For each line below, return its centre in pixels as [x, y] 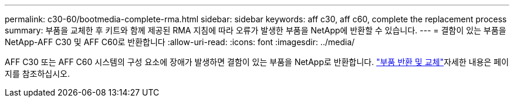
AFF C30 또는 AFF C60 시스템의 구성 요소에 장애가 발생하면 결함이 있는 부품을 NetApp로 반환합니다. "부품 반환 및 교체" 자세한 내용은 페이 [257, 62]
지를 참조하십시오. [38, 74]
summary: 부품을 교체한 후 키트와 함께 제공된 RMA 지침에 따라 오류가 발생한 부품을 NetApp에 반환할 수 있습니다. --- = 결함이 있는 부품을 [256, 30]
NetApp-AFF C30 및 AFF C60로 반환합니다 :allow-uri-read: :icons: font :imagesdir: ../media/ [180, 42]
